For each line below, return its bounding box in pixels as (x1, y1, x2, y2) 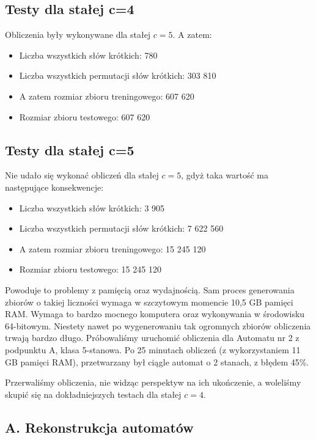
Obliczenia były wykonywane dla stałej (5, 28, 151, 41)
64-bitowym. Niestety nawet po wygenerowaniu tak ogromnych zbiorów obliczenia (5, 319, 311, 332)
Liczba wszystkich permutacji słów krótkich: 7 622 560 (19, 222, 224, 235)
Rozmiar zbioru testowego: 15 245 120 (19, 263, 161, 276)
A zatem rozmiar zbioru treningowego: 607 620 (19, 89, 194, 102)
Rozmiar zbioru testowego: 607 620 (19, 110, 150, 123)
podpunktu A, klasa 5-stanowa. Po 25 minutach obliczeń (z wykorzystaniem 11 (5, 343, 301, 356)
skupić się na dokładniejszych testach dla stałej (5, 387, 182, 400)
